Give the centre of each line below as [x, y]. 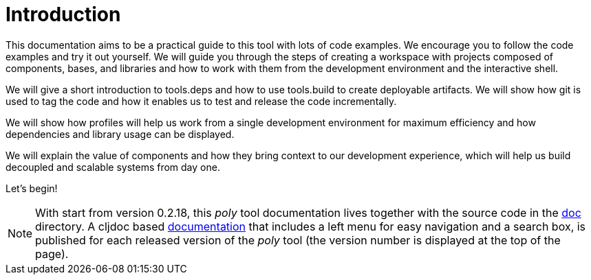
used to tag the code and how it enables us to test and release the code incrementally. [201, 101]
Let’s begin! [32, 188]
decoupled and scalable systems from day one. [113, 167]
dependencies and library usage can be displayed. [120, 134]
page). [52, 254]
